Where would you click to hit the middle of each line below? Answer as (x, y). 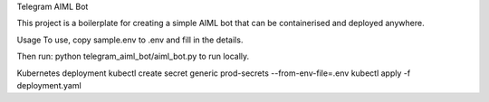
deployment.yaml (49, 85)
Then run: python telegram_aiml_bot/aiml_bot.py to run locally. (133, 56)
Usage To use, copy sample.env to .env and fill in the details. (130, 40)
